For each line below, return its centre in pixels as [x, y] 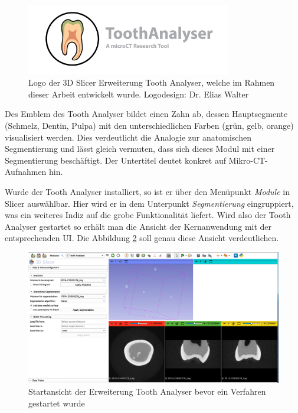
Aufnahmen [26, 172]
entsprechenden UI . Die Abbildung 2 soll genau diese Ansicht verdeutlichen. [142, 238]
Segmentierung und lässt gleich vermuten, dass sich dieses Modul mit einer [140, 149]
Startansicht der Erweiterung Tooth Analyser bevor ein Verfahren [147, 391]
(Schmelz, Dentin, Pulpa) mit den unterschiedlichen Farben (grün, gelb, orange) [149, 125]
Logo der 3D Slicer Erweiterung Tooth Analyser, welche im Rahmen [152, 82]
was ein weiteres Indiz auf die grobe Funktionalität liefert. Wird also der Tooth [148, 215]
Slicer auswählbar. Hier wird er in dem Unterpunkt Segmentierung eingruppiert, [149, 203]
